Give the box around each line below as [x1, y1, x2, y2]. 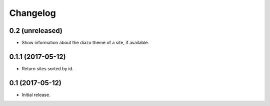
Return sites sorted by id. [21, 65, 73, 72]
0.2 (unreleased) [9, 26, 62, 35]
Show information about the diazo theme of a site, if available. [21, 40, 149, 46]
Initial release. [21, 92, 50, 98]
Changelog [9, 7, 56, 18]
